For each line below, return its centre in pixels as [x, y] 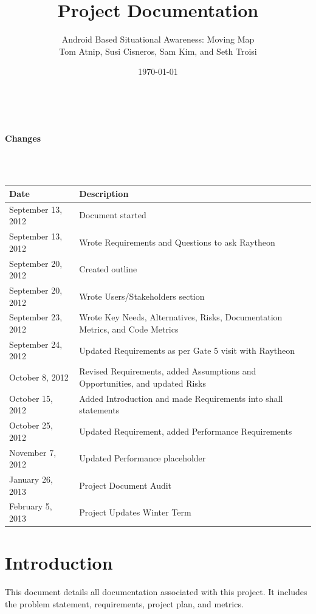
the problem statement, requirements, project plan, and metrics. [124, 603]
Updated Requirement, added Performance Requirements [186, 431]
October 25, [31, 425]
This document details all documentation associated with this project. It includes [156, 592]
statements [99, 410]
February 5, [31, 506]
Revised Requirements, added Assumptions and [168, 371]
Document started [113, 215]
